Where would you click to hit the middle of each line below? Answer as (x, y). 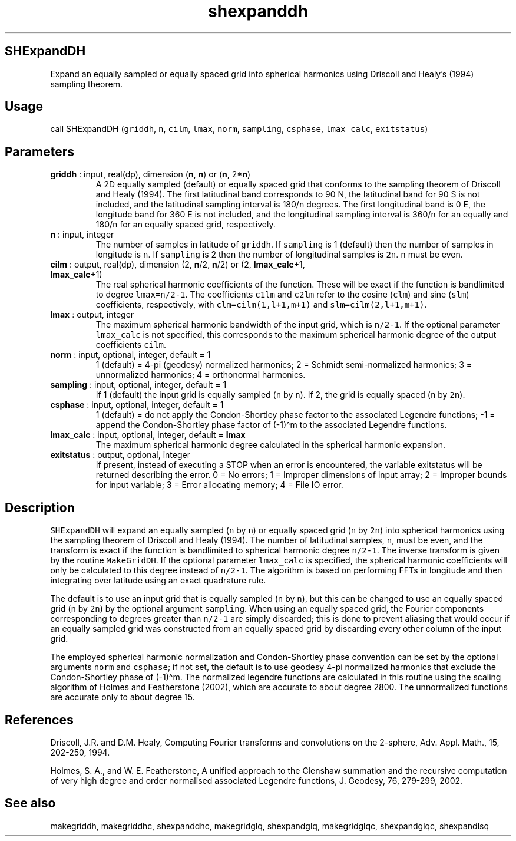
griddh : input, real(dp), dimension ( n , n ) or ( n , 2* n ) (150, 174)
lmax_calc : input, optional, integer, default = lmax (148, 435)
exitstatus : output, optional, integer (120, 455)
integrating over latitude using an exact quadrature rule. (158, 581)
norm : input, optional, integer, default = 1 (130, 355)
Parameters (39, 151)
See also (30, 803)
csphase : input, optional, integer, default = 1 (137, 405)
